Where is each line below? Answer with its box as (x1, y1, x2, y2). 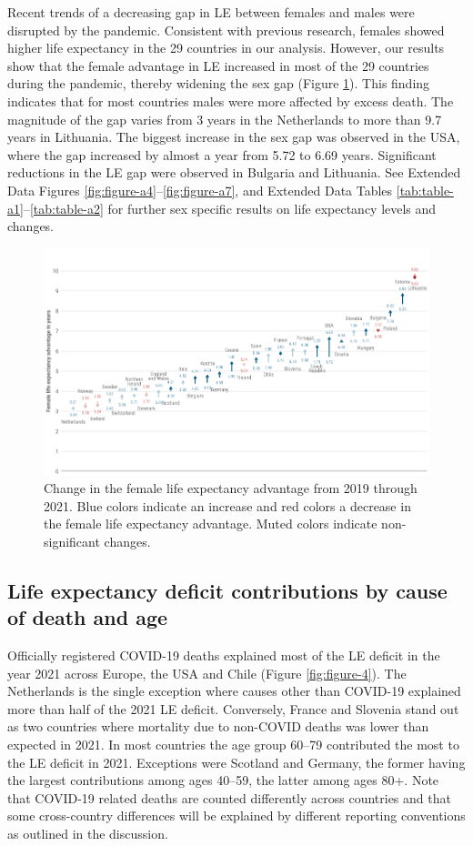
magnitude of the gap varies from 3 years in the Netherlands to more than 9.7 (7, 109, 442, 128)
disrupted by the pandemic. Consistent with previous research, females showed (7, 20, 445, 39)
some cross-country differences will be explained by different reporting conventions (7, 806, 466, 825)
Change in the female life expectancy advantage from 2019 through (44, 478, 418, 498)
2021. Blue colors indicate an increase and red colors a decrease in (44, 496, 411, 515)
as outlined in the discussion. (7, 824, 168, 843)
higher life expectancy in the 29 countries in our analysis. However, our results (7, 38, 445, 57)
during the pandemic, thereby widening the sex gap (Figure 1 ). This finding (7, 74, 430, 93)
